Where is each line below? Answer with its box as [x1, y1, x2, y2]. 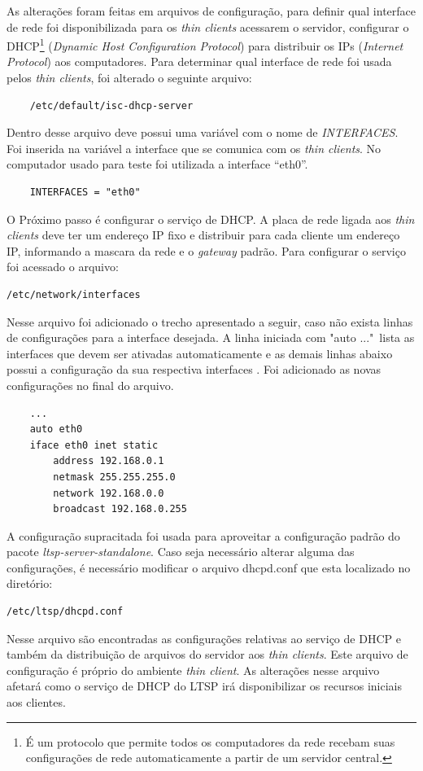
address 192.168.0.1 [53, 455, 164, 467]
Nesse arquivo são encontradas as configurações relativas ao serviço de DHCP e [7, 629, 401, 646]
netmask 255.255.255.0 [53, 471, 176, 483]
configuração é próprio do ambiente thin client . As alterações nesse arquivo [7, 661, 380, 678]
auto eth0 [29, 423, 83, 436]
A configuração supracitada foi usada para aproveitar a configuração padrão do [7, 527, 400, 544]
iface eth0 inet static [29, 439, 159, 451]
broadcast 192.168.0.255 [53, 503, 187, 515]
